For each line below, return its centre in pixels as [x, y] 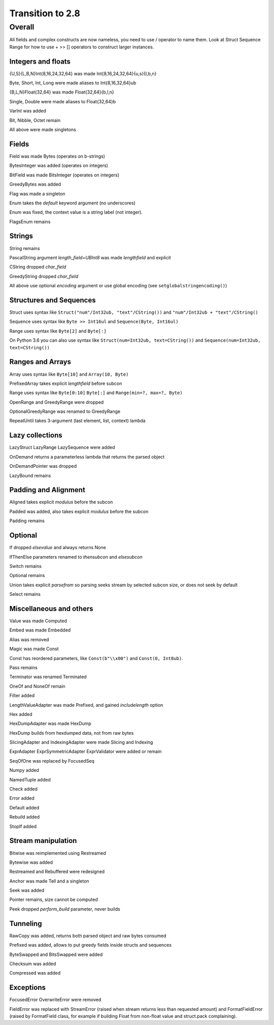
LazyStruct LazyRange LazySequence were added [62, 447]
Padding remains [27, 521]
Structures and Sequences [53, 300]
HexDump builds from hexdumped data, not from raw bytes [72, 733]
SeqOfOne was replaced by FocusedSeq [52, 761]
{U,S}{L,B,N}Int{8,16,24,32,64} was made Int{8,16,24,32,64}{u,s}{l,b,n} [83, 73]
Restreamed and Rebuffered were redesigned [57, 871]
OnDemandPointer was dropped [43, 466]
